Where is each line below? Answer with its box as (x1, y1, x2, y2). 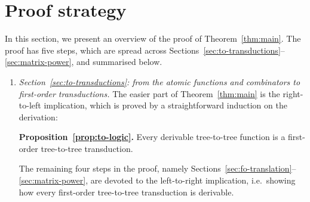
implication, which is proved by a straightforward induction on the (44, 99, 287, 111)
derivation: (19, 110, 58, 123)
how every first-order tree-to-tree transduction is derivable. (19, 185, 234, 198)
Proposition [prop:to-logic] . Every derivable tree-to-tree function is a (19, 130, 286, 143)
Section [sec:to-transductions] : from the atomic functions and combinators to (19, 75, 300, 88)
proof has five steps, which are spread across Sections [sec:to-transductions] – (5, 43, 285, 56)
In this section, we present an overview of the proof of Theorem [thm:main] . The (5, 32, 301, 45)
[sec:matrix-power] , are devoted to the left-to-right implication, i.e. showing (19, 174, 296, 187)
